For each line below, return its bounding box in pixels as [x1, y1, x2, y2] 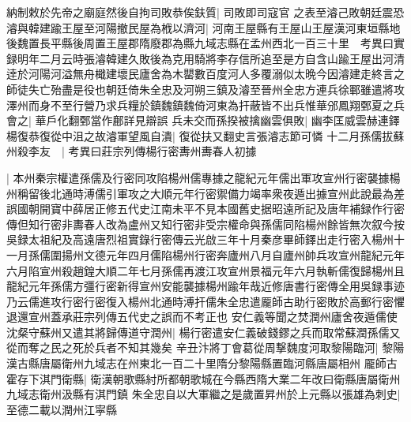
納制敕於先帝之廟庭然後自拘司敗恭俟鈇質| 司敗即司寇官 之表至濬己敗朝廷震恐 [6, 4, 405, 20]
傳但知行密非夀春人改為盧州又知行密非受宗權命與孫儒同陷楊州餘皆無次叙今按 [6, 215, 405, 232]
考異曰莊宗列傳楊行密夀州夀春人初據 [68, 143, 257, 159]
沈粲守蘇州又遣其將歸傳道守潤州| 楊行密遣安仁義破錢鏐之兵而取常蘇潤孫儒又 [6, 323, 401, 340]
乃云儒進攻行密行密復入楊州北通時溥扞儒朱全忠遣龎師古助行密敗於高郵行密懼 [6, 293, 405, 309]
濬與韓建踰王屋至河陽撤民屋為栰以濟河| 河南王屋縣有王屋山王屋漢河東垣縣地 [6, 19, 401, 35]
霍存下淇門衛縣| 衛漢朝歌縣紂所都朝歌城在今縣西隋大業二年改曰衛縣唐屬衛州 [6, 370, 401, 387]
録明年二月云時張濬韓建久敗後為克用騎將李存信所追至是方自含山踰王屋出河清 [6, 50, 405, 66]
